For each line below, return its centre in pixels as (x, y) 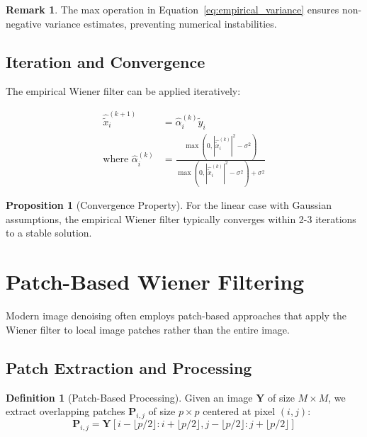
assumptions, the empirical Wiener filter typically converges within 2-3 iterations (181, 218)
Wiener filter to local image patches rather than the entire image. (148, 329)
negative (24, 23)
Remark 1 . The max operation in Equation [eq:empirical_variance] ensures (173, 9)
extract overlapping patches (66, 411)
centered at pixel (239, 411)
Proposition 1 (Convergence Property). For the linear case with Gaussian (169, 205)
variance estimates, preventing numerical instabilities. (161, 23)
